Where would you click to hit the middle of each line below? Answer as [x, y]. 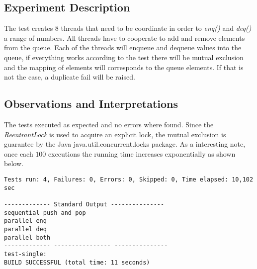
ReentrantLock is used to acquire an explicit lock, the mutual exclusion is [115, 134]
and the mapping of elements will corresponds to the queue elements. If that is [124, 67]
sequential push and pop [45, 213]
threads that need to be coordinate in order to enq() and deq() [156, 28]
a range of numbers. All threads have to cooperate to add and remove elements [125, 38]
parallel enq [25, 221]
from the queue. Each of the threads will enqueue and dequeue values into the [123, 47]
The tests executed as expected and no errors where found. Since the [109, 124]
